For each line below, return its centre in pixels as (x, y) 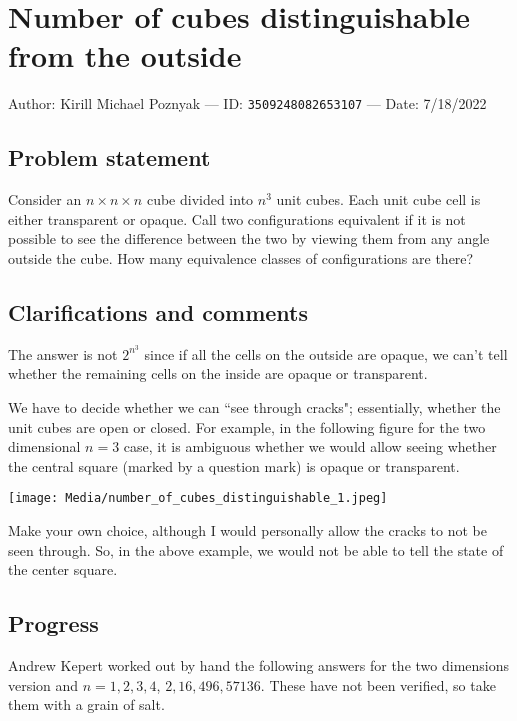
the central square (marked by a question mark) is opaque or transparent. (234, 465)
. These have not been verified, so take (378, 684)
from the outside (125, 55)
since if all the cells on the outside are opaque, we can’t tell (326, 353)
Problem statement (109, 157)
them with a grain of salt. (86, 704)
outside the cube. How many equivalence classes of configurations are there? (241, 257)
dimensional (44, 446)
